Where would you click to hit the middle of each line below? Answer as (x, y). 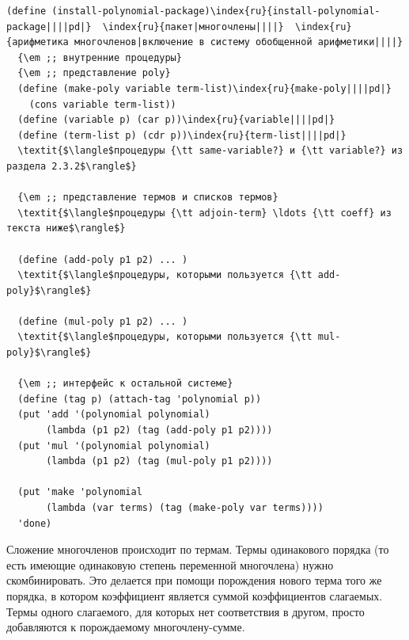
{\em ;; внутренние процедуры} (100, 57)
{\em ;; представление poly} (94, 73)
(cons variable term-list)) (102, 104)
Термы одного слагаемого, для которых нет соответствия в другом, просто (186, 611)
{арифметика (38, 42)
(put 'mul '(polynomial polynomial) (114, 446)
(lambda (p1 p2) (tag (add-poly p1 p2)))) (159, 430)
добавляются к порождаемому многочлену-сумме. (126, 627)
